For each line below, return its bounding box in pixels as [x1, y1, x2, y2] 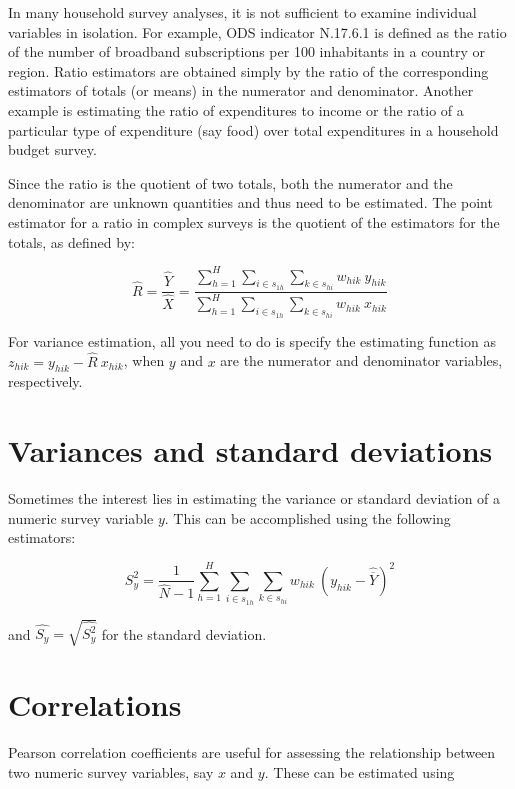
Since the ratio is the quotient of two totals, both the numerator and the [8, 172, 453, 193]
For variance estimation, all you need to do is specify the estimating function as [8, 330, 496, 351]
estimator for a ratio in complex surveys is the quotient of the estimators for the [8, 211, 500, 232]
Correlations [8, 684, 182, 725]
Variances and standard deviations [8, 430, 493, 471]
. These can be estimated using [264, 761, 455, 782]
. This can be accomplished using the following [164, 507, 451, 528]
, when [123, 350, 165, 371]
